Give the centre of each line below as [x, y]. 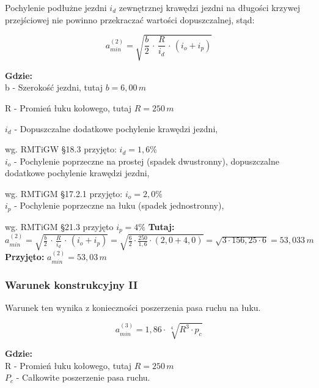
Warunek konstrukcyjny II [71, 284]
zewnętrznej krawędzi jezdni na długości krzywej [209, 7]
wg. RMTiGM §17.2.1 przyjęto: [64, 193]
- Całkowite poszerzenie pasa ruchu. [83, 377]
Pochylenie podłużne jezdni [56, 7]
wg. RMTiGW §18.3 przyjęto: [61, 149]
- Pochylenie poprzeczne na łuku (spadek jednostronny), [119, 205]
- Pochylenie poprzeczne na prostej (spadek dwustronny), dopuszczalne [147, 161]
